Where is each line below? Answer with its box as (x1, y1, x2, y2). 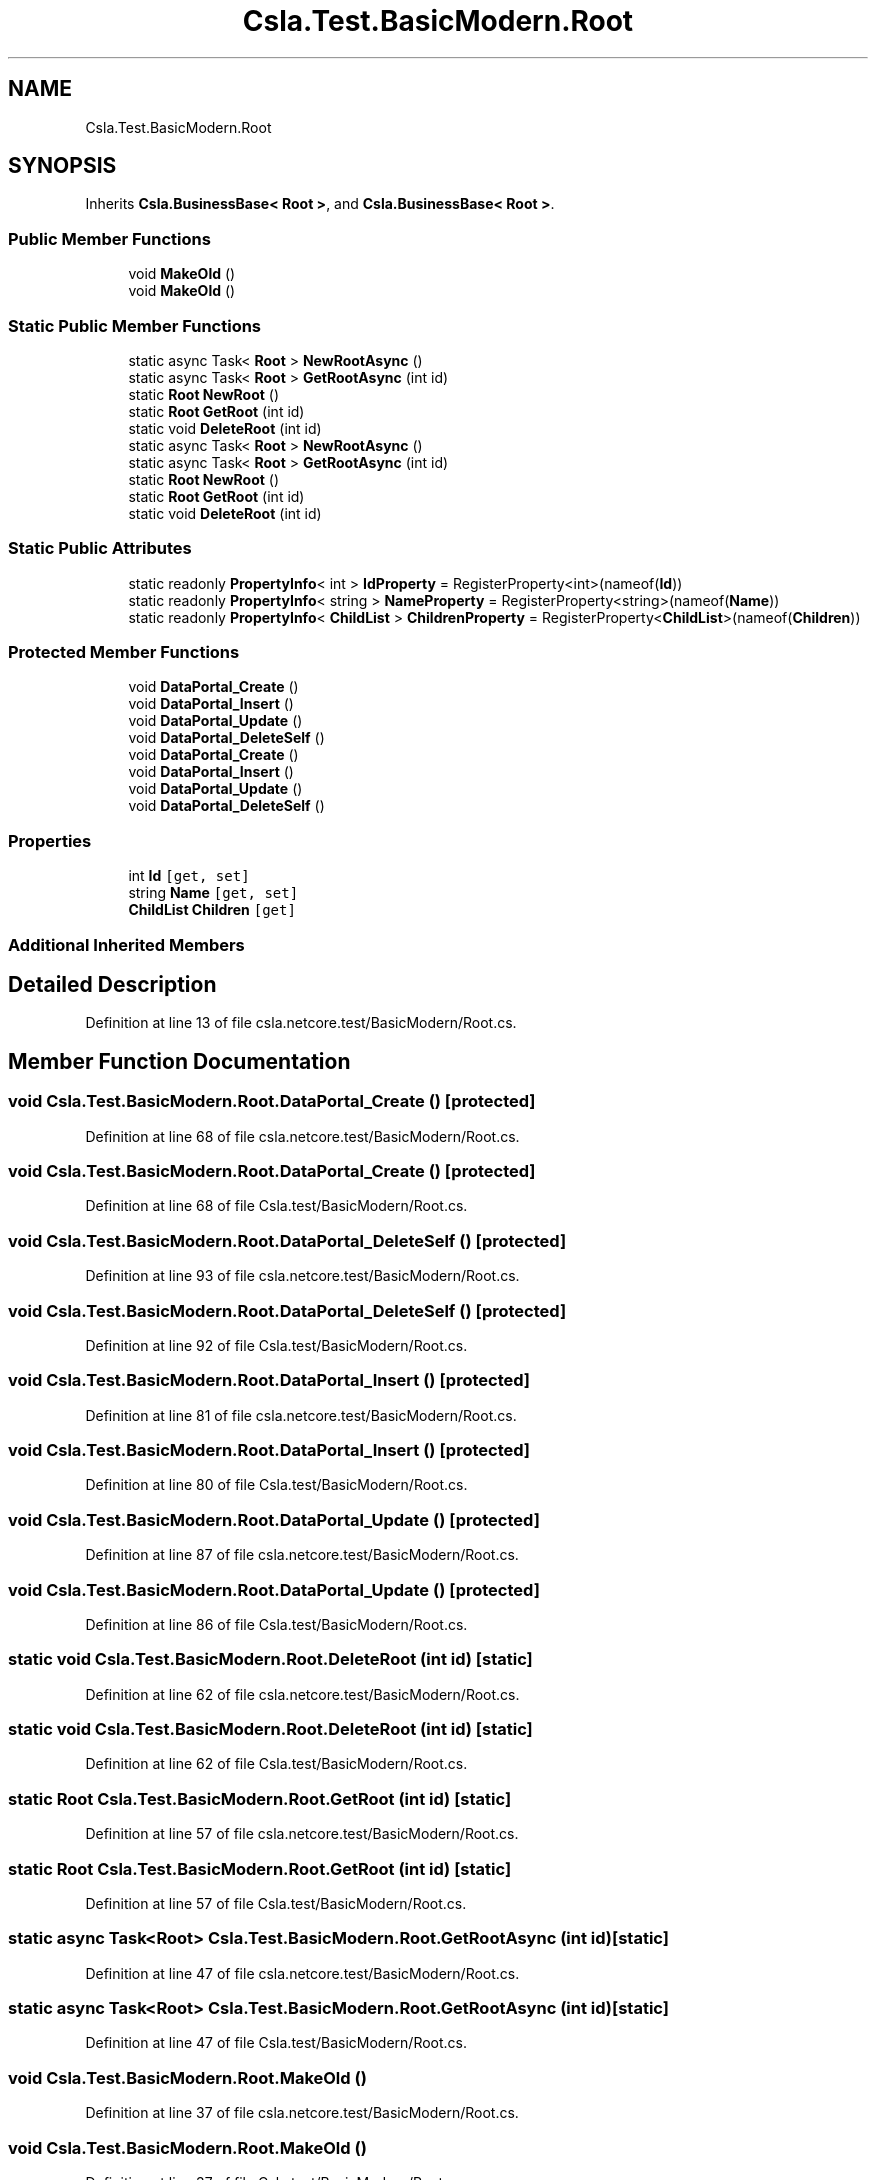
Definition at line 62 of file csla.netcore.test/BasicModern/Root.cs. (85, 1685, 520, 1703)
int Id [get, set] (128, 867, 250, 885)
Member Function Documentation (8, 1048, 351, 1074)
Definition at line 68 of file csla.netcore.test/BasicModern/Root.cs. (85, 1127, 520, 1145)
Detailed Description (8, 971, 217, 997)
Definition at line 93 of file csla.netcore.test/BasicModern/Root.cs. (85, 1267, 520, 1285)
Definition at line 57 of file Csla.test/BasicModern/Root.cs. (85, 1894, 467, 1912)
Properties (8, 830, 92, 851)
